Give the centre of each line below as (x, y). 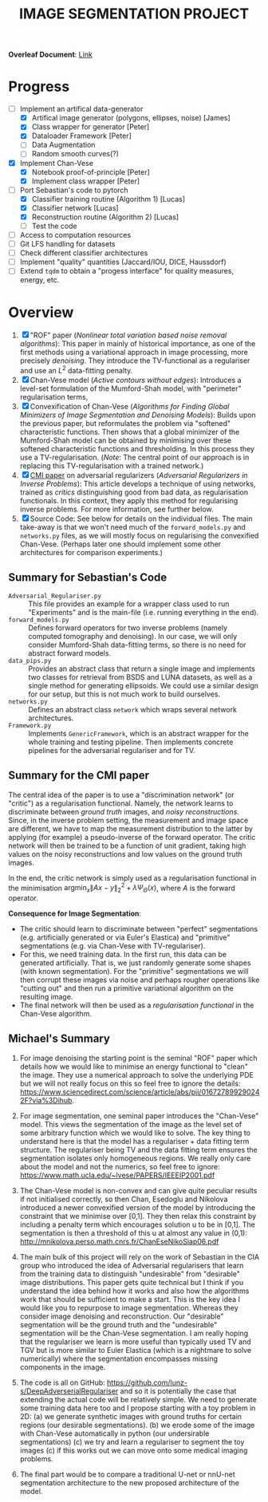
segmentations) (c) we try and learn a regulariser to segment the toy (132, 1441)
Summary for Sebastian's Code (88, 578)
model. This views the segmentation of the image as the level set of (131, 1124)
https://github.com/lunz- (147, 1382)
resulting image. (46, 996)
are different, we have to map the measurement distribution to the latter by (131, 828)
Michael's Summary (59, 1039)
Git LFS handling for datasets (67, 244)
